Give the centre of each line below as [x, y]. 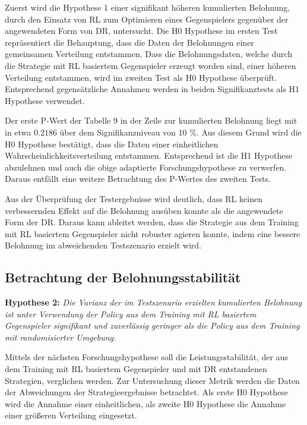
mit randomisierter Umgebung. [61, 337]
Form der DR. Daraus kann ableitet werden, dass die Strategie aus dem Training [152, 222]
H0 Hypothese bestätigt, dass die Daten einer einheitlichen [112, 144]
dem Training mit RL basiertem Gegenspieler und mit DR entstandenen [136, 369]
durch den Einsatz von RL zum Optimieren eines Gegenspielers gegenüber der [147, 19]
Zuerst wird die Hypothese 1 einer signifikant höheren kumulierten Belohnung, [148, 7]
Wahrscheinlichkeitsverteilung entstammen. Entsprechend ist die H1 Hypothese [149, 155]
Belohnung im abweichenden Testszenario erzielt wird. [103, 245]
